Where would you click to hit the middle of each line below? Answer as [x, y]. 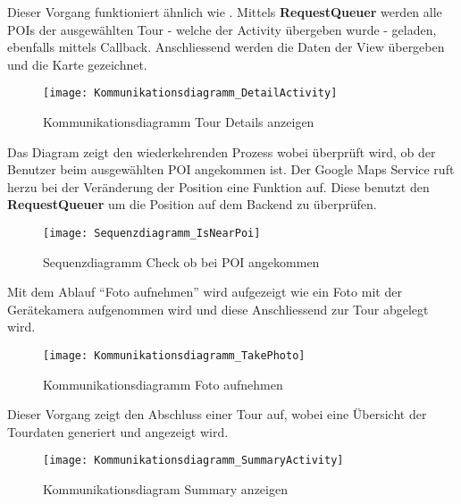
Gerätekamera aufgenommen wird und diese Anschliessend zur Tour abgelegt [218, 309]
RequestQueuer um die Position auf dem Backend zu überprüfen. [192, 204]
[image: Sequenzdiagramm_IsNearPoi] [152, 233]
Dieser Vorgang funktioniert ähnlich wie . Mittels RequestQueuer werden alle [225, 12]
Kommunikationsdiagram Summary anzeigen [165, 489]
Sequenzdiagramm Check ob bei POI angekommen [181, 261]
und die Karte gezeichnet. [77, 64]
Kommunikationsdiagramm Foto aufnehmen [163, 384]
